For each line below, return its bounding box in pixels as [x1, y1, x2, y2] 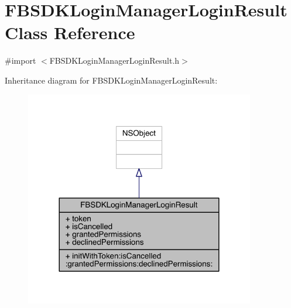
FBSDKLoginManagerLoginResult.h [49, 54, 180, 67]
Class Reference [5, 20, 135, 44]
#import [5, 54, 36, 67]
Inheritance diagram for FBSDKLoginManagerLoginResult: [5, 74, 218, 86]
